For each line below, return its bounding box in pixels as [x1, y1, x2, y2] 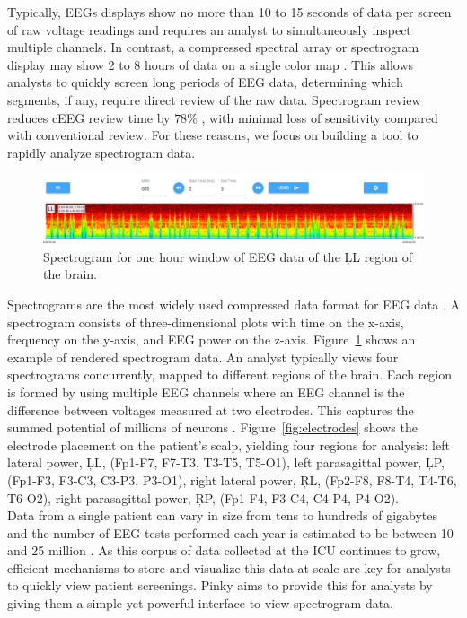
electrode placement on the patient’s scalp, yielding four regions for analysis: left [7, 435, 450, 454]
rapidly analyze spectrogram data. [7, 143, 196, 161]
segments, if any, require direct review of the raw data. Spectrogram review [7, 90, 421, 109]
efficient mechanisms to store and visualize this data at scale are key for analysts [7, 558, 451, 577]
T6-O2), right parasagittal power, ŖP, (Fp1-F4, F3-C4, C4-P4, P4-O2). [7, 488, 399, 507]
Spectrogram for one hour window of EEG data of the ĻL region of [43, 247, 412, 265]
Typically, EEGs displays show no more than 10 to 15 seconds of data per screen [7, 3, 452, 21]
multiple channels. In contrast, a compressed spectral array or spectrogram [7, 38, 419, 57]
